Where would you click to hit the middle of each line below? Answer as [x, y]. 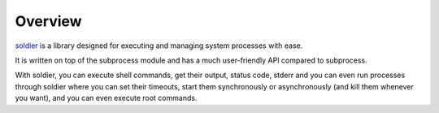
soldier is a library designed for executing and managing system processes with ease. [159, 46]
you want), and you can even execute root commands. [106, 98]
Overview [48, 21]
